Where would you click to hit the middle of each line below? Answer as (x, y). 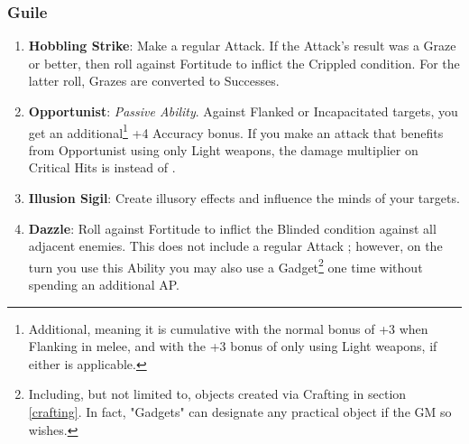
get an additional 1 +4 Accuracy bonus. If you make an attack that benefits (236, 131)
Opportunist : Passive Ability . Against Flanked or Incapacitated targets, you (243, 111)
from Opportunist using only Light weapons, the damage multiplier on (223, 149)
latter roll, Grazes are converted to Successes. (154, 81)
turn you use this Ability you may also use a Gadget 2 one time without (225, 265)
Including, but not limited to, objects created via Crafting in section (217, 394)
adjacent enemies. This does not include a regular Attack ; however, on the (235, 246)
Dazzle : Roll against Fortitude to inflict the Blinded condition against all (232, 228)
